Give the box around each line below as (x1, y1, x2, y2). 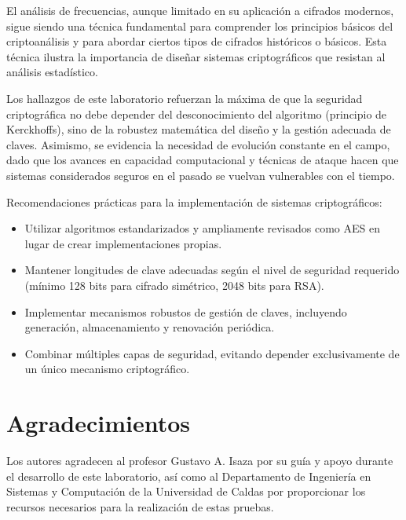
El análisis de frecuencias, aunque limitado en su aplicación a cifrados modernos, (6, 2, 394, 18)
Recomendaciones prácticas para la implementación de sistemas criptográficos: (6, 193, 382, 210)
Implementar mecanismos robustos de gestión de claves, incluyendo (24, 303, 347, 320)
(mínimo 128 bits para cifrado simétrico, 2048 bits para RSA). (24, 276, 324, 293)
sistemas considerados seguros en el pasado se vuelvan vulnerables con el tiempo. (6, 167, 395, 183)
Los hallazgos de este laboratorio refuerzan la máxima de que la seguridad (6, 90, 363, 106)
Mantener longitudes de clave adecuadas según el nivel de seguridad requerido (24, 262, 400, 278)
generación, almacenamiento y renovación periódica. (24, 319, 275, 335)
